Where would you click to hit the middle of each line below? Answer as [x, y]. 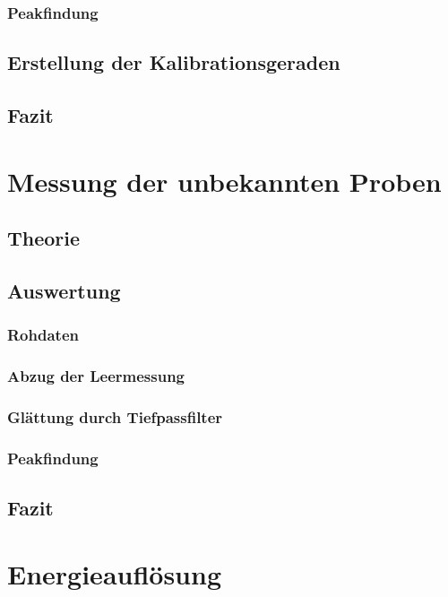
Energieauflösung [115, 573]
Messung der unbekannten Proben [224, 181]
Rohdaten [43, 335]
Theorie [44, 238]
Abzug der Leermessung [96, 376]
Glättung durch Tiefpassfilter [115, 416]
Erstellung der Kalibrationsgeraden [174, 62]
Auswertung [64, 290]
